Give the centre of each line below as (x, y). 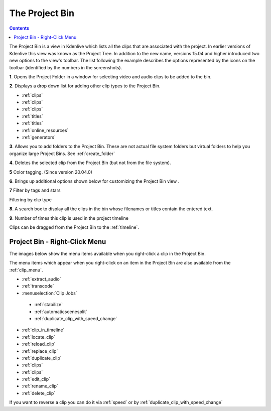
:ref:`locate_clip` (38, 337)
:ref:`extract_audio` (41, 279)
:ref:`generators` (39, 138)
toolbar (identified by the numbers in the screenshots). (66, 67)
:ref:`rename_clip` (40, 386)
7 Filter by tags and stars (35, 190)
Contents (19, 28)
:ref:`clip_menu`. (26, 270)
